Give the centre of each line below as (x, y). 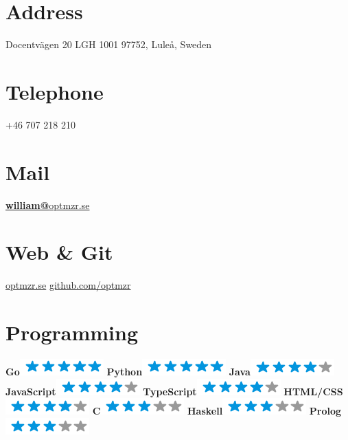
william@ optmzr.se (48, 205)
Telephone (55, 91)
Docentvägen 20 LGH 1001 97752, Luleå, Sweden (109, 44)
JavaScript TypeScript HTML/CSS (174, 391)
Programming (72, 332)
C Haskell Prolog (217, 411)
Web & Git (59, 252)
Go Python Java (128, 371)
